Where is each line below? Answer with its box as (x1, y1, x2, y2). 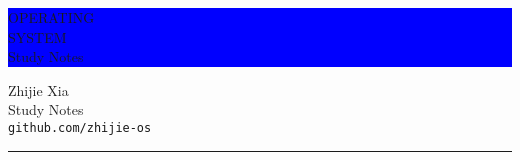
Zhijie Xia (8, 79, 69, 100)
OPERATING (8, 7, 95, 27)
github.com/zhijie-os (8, 120, 152, 135)
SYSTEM (8, 26, 67, 47)
